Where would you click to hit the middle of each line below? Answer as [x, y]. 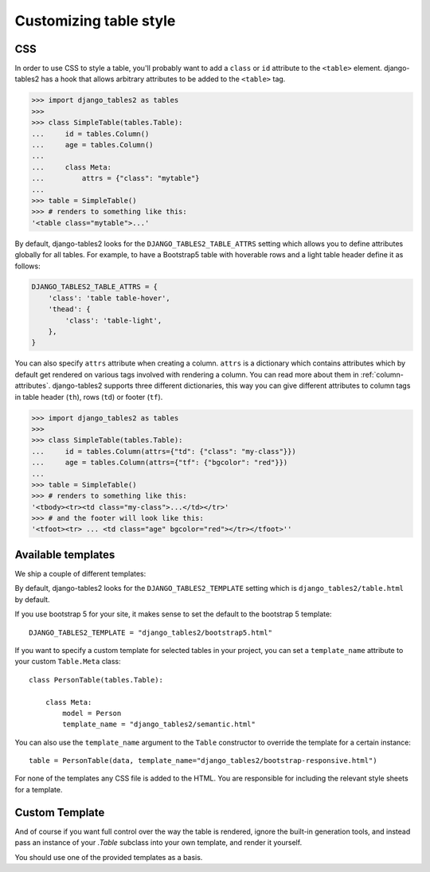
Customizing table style [95, 21]
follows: [27, 266]
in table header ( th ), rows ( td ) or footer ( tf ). [89, 397]
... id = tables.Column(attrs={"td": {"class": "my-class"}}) [164, 451]
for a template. [39, 789]
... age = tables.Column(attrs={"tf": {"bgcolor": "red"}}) [160, 463]
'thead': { [69, 309]
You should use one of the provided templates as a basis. [109, 857]
